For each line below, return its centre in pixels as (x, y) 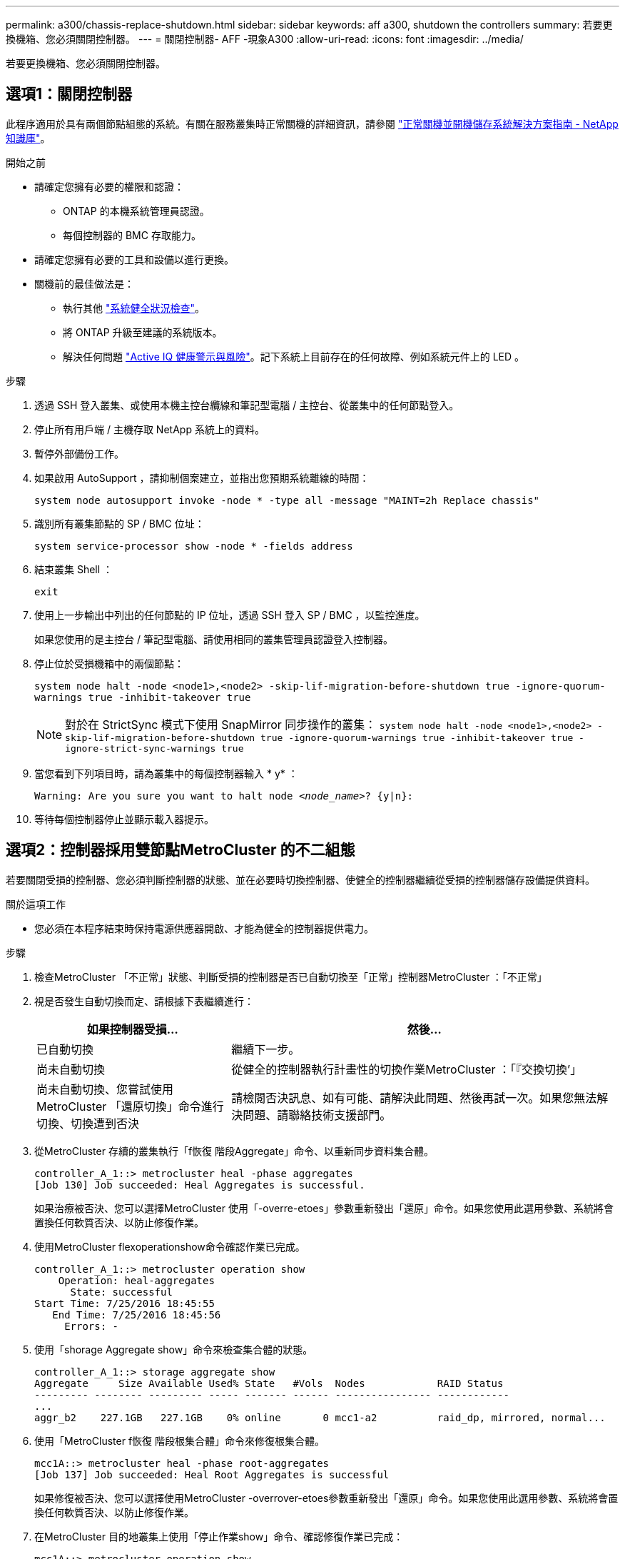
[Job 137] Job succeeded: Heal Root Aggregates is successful (212, 1474)
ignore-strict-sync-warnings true (154, 748)
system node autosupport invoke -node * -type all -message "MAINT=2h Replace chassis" (287, 500)
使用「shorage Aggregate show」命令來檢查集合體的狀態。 (174, 1349)
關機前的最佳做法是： (84, 283)
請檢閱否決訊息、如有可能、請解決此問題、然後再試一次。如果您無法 (414, 1098)
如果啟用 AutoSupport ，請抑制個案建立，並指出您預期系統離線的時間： (202, 478)
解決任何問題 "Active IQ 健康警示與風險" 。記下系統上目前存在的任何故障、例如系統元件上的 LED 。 (294, 356)
